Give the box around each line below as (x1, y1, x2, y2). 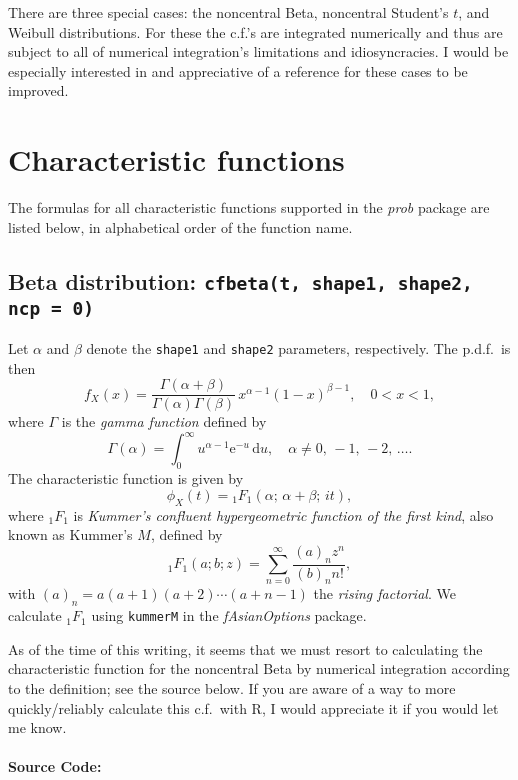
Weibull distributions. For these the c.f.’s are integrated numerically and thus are (8, 21, 503, 42)
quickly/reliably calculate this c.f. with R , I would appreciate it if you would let (8, 697, 499, 718)
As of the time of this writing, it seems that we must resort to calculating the (8, 638, 483, 659)
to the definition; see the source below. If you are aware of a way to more (8, 678, 456, 699)
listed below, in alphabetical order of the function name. (8, 216, 353, 237)
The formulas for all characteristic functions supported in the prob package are (8, 197, 490, 218)
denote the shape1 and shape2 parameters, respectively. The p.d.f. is (86, 338, 511, 359)
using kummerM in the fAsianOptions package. (91, 605, 367, 626)
